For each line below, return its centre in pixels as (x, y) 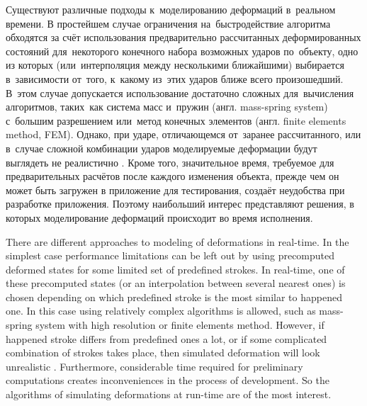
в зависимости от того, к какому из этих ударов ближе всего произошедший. (175, 78)
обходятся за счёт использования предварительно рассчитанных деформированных (183, 37)
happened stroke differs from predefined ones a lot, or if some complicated (166, 338)
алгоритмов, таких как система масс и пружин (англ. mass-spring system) (167, 107)
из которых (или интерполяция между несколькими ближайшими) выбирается (175, 65)
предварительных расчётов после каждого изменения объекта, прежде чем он (173, 176)
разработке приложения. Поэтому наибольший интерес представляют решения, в (180, 204)
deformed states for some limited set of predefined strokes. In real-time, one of (175, 269)
